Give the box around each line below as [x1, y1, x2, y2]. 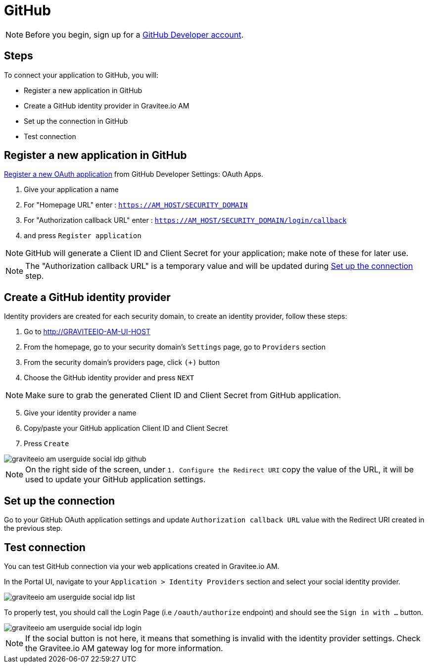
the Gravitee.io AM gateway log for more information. [25, 643, 223, 653]
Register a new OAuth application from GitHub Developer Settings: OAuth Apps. [4, 170, 263, 179]
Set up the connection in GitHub [24, 116, 128, 125]
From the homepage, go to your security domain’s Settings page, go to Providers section [24, 343, 326, 352]
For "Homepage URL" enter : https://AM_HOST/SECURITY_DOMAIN [24, 201, 248, 209]
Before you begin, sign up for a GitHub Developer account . [25, 29, 243, 40]
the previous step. [4, 524, 63, 533]
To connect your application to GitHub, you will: [4, 70, 159, 79]
